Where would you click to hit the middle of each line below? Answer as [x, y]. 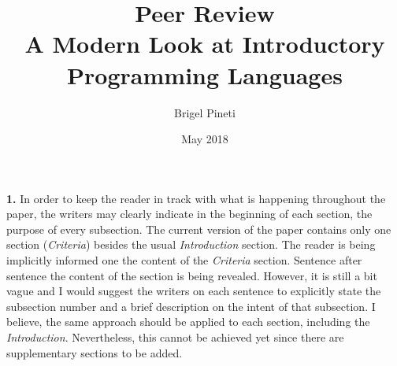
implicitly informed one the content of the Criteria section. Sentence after [184, 260]
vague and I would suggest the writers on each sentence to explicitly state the [194, 291]
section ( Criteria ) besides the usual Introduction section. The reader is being [191, 244]
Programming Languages [205, 74]
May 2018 [205, 139]
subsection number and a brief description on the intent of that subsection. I [191, 306]
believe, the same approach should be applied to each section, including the [188, 322]
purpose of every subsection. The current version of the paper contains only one [199, 229]
